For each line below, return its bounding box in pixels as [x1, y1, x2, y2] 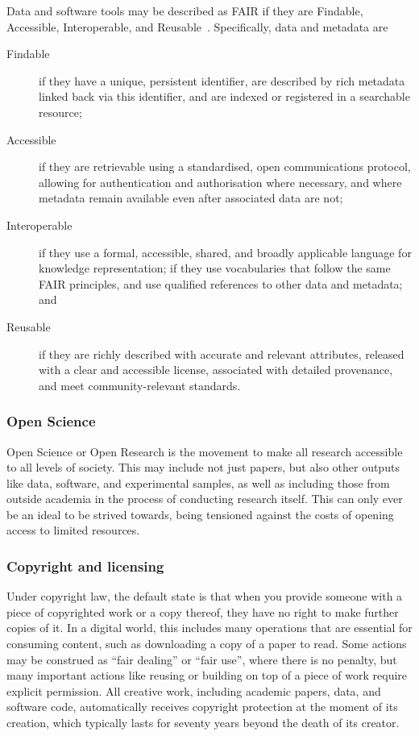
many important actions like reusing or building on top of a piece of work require [6, 667, 408, 684]
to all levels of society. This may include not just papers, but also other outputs [6, 459, 400, 476]
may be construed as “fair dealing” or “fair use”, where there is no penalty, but [6, 651, 397, 667]
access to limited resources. [6, 522, 140, 538]
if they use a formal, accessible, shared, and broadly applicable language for [39, 243, 412, 260]
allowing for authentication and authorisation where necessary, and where [39, 173, 402, 190]
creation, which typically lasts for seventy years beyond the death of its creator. [6, 714, 400, 731]
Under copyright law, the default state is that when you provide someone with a [6, 588, 403, 605]
